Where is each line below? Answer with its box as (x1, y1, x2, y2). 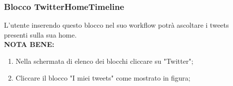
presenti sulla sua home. (4, 29, 77, 40)
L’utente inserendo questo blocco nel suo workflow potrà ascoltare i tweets (4, 20, 229, 30)
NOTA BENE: (4, 39, 54, 49)
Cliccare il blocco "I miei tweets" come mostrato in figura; (15, 72, 190, 83)
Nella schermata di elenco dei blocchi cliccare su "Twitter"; (15, 56, 193, 66)
